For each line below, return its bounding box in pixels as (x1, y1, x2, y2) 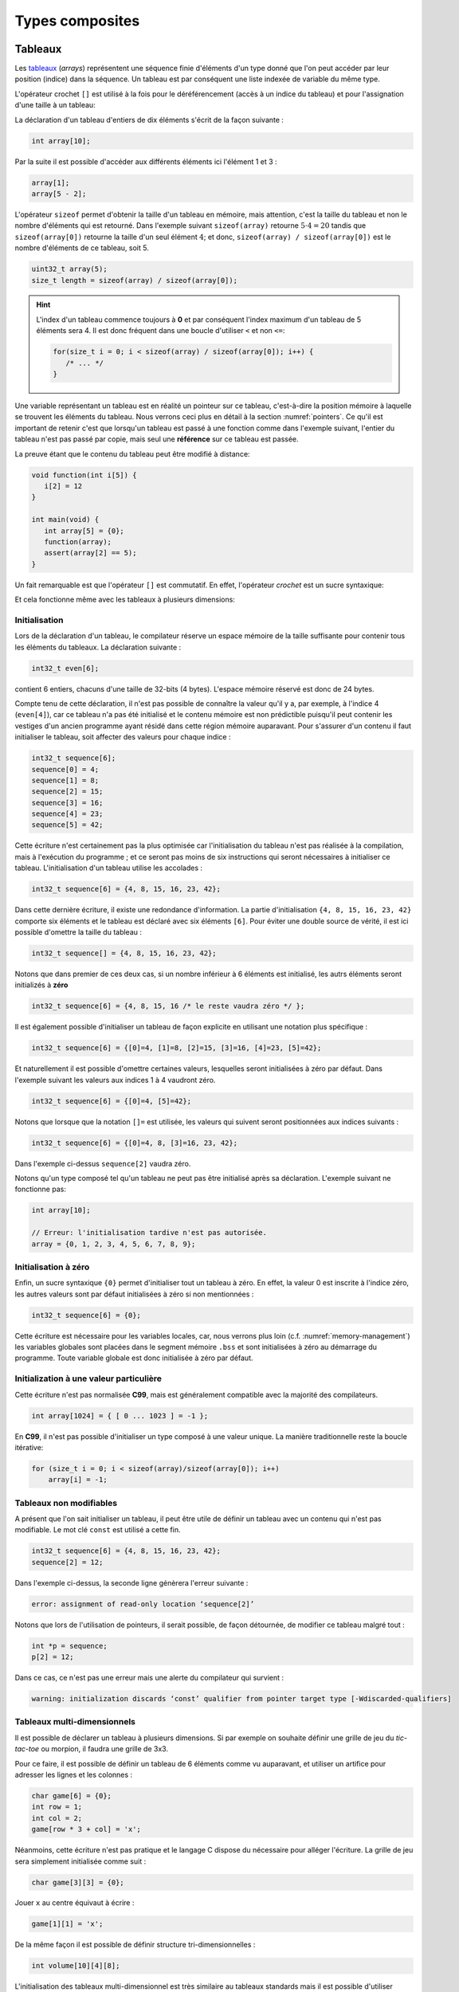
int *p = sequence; (31, 1641, 108, 1650)
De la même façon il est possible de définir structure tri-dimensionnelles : (14, 1940, 256, 1950)
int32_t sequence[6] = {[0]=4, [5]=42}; (31, 1096, 191, 1105)
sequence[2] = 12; (31, 1558, 104, 1567)
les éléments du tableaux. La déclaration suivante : (14, 642, 182, 652)
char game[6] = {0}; (31, 1791, 112, 1800)
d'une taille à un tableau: (14, 100, 96, 110)
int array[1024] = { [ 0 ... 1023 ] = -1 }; (31, 1411, 209, 1420)
